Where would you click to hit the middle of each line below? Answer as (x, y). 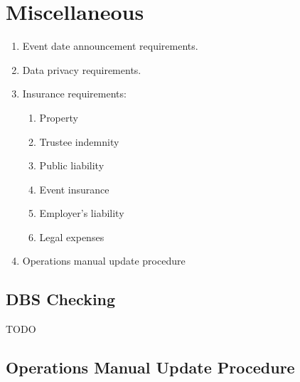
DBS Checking (61, 299)
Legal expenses (72, 237)
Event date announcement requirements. (110, 46)
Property (59, 117)
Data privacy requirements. (82, 69)
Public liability (72, 165)
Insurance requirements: (74, 94)
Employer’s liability (82, 213)
